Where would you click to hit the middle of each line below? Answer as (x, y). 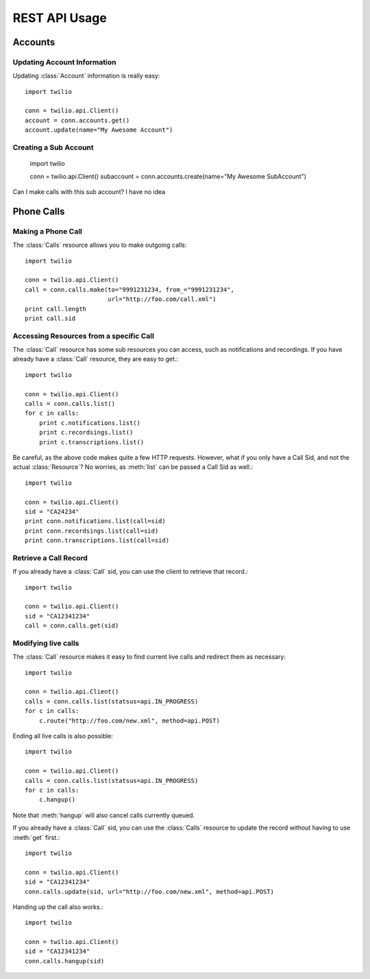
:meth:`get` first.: (36, 837)
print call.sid (50, 318)
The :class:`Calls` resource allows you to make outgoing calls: (100, 245)
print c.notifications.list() (89, 423)
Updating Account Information (64, 62)
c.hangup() (57, 800)
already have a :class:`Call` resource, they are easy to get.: (95, 359)
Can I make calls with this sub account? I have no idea (89, 192)
